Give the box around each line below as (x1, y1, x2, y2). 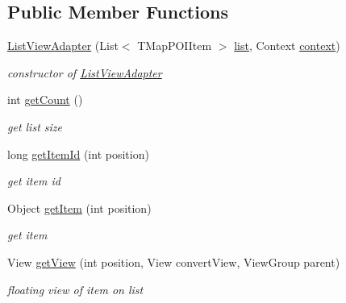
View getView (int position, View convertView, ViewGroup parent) (7, 253, 340, 270)
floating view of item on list (7, 280, 144, 297)
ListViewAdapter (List (7, 37, 119, 54)
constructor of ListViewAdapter (7, 64, 162, 81)
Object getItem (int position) (7, 199, 152, 216)
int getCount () (7, 91, 83, 108)
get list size (7, 118, 62, 135)
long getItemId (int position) (7, 145, 149, 162)
